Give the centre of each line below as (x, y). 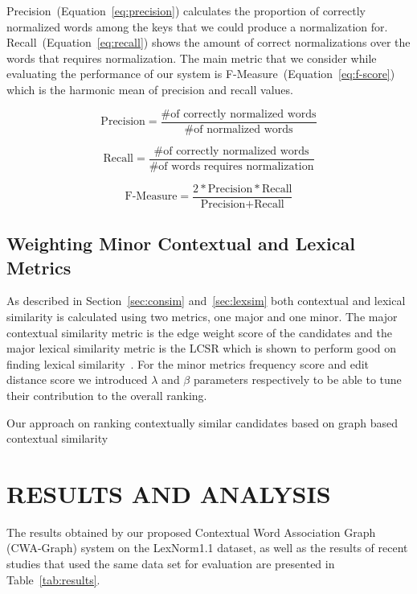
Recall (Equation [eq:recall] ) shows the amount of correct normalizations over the (208, 42)
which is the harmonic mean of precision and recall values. (150, 89)
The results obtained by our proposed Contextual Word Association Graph (191, 532)
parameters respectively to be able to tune (297, 379)
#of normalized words (239, 129)
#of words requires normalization (231, 166)
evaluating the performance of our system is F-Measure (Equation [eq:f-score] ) (201, 74)
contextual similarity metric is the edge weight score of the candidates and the (199, 332)
